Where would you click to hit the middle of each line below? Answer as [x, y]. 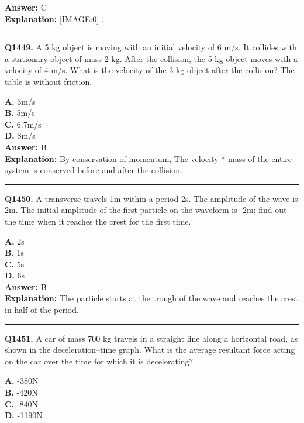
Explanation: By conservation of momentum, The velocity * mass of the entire [148, 158]
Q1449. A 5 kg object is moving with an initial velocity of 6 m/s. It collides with [151, 47]
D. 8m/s [20, 135]
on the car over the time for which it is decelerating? [99, 361]
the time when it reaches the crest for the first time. [98, 221]
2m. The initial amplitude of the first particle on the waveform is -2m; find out [146, 210]
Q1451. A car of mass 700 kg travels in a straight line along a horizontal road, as [151, 338]
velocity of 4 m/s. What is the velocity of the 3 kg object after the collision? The [150, 70]
